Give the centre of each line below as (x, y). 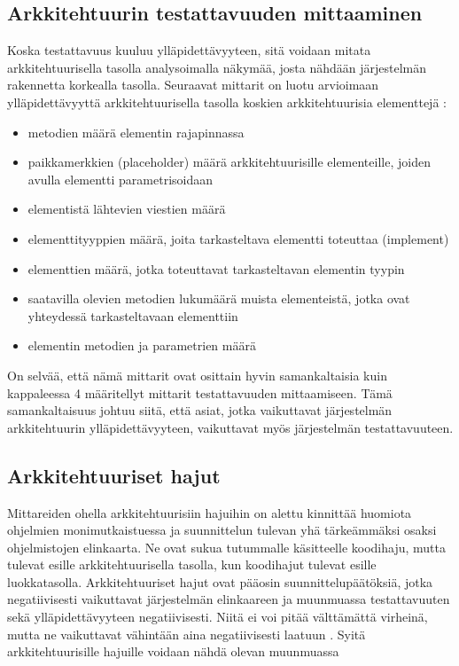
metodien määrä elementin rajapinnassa (136, 132)
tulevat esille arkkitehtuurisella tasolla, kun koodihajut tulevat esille (192, 564)
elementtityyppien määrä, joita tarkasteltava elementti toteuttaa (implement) (238, 238)
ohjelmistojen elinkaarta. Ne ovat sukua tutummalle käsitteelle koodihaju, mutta (226, 547)
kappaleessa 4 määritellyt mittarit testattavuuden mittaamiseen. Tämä (200, 392)
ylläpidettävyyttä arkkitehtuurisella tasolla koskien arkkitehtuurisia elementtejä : (227, 102)
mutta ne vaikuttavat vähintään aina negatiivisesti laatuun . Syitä (187, 634)
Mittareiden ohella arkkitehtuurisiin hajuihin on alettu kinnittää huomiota (210, 512)
